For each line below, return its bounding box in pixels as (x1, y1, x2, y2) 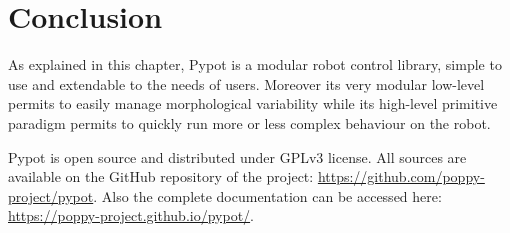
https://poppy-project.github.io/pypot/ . (8, 205, 254, 226)
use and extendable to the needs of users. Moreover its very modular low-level (8, 73, 485, 94)
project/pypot (8, 185, 94, 206)
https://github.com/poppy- (317, 166, 485, 187)
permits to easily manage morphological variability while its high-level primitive (8, 93, 498, 114)
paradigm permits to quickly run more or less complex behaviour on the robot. (8, 112, 491, 133)
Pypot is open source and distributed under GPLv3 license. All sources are (8, 146, 467, 167)
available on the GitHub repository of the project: (8, 166, 314, 187)
